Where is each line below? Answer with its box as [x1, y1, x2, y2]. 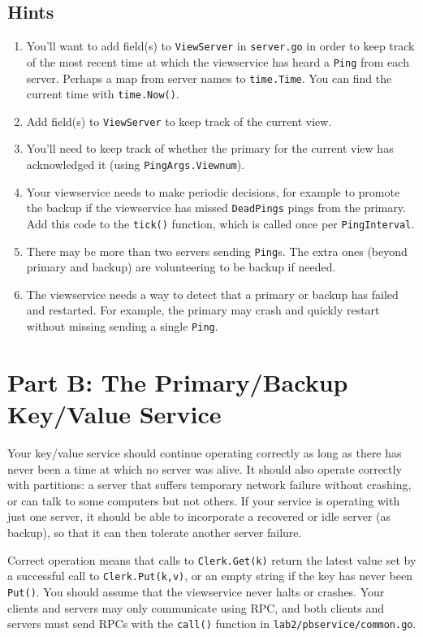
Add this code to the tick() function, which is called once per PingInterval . [26, 214, 415, 232]
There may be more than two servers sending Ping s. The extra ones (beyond [26, 242, 408, 259]
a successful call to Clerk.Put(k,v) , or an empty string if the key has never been [7, 567, 412, 584]
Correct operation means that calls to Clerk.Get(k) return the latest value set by [7, 551, 417, 568]
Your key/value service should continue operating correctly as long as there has [7, 444, 402, 461]
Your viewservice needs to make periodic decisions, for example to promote [26, 183, 400, 200]
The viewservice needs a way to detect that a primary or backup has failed [26, 285, 399, 302]
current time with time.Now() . [26, 85, 179, 102]
